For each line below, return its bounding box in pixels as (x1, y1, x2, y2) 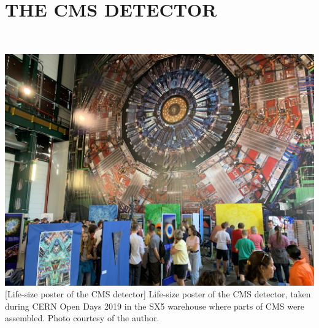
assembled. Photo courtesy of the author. (5, 311, 159, 324)
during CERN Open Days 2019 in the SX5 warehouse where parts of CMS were (5, 299, 304, 312)
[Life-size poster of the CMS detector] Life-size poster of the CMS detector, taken (5, 288, 311, 300)
